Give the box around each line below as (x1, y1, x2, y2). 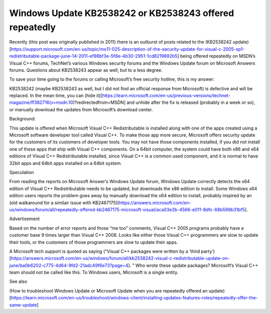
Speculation (9, 169, 34, 175)
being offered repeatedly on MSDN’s (180, 53, 256, 59)
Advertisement (9, 216, 40, 222)
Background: (9, 116, 36, 122)
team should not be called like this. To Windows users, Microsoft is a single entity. (9, 269, 179, 275)
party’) (201, 248, 215, 254)
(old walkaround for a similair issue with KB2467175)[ (9, 200, 119, 206)
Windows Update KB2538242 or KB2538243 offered (9, 8, 234, 19)
